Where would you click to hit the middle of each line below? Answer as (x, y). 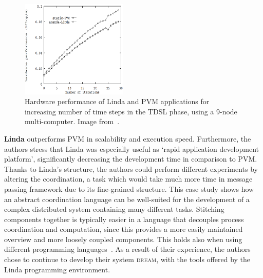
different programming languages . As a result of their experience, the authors (127, 249)
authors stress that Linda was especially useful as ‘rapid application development (131, 148)
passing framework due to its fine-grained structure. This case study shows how (129, 188)
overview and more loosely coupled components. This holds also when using (123, 239)
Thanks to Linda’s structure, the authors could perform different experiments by (131, 168)
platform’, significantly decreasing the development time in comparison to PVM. (131, 159)
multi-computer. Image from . (72, 121)
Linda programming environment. (57, 269)
